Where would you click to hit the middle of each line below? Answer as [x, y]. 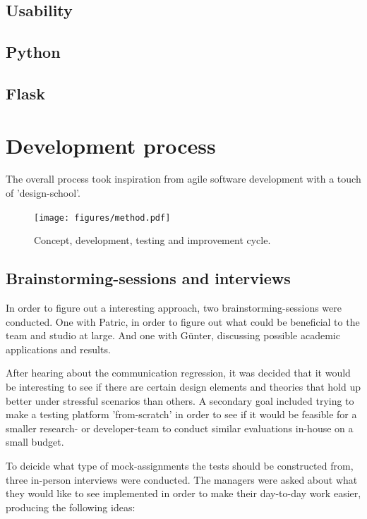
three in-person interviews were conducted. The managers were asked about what [182, 479]
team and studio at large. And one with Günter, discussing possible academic [173, 335]
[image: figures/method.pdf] [102, 218]
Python [33, 52]
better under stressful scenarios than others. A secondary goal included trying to [180, 400]
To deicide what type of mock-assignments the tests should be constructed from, [180, 466]
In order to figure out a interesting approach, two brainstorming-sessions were [174, 308]
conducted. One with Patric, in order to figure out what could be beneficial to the [183, 321]
